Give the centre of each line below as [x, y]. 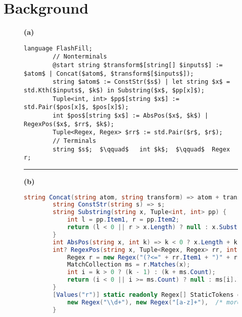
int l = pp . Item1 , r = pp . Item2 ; [123, 220]
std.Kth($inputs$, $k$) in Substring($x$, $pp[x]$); [114, 90]
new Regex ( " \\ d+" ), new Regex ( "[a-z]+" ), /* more [154, 302]
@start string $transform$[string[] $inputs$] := [138, 65]
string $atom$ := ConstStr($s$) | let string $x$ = [141, 82]
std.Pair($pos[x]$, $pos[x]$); [76, 107]
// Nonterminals [80, 57]
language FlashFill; [58, 48]
